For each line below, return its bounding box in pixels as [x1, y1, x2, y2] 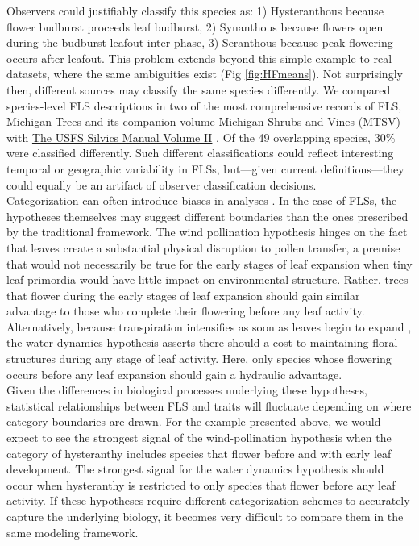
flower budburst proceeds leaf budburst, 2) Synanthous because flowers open [6, 18, 384, 35]
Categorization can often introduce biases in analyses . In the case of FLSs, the [6, 192, 397, 209]
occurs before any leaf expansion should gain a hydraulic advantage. [6, 365, 342, 382]
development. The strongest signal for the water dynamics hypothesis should [6, 461, 384, 477]
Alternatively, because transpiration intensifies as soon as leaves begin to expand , [6, 318, 412, 335]
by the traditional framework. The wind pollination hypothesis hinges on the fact [6, 223, 408, 240]
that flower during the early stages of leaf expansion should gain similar [6, 286, 360, 303]
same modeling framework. [6, 523, 139, 540]
